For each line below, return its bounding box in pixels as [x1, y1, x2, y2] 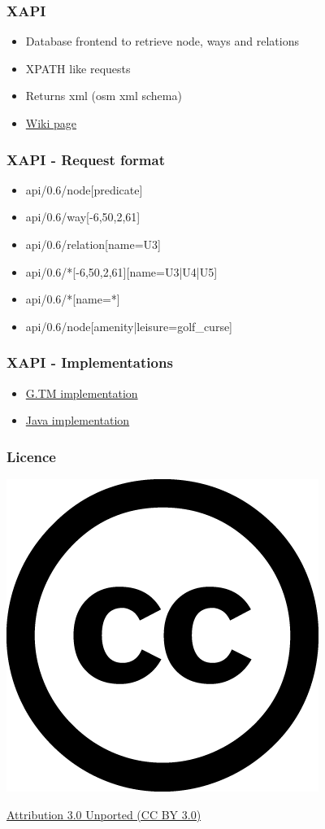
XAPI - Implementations [6, 352, 173, 373]
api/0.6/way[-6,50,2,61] [25, 208, 141, 225]
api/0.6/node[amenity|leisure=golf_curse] [25, 317, 233, 334]
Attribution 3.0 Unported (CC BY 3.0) [6, 805, 201, 822]
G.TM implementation [25, 384, 138, 401]
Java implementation [25, 412, 130, 429]
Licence [6, 446, 56, 466]
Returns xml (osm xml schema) [25, 87, 182, 104]
